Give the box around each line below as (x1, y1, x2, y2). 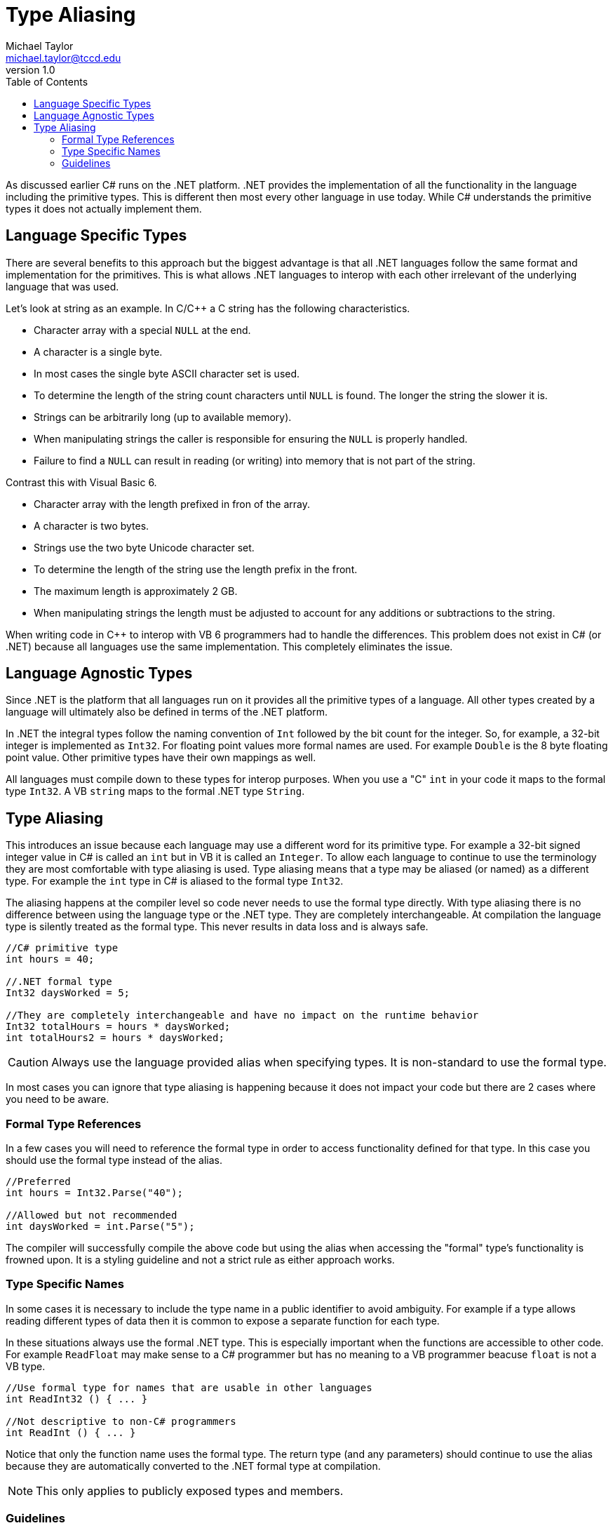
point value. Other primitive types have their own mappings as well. (6, 751, 316, 764)
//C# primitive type (6, 942, 119, 954)
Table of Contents (6, 75, 88, 88)
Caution (8, 1055, 49, 1070)
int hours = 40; (6, 953, 95, 965)
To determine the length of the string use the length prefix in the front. (34, 563, 358, 575)
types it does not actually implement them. (6, 202, 202, 215)
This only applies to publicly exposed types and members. (36, 1483, 344, 1498)
